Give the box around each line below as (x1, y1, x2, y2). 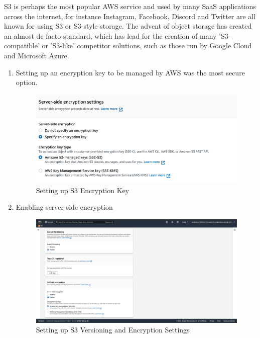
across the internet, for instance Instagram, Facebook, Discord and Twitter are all (4, 11, 256, 21)
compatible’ (4, 40, 40, 51)
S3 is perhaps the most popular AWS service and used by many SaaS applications (4, 1, 256, 11)
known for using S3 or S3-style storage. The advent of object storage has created (4, 21, 252, 31)
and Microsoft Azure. (4, 50, 69, 60)
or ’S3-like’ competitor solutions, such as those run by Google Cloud (42, 40, 252, 51)
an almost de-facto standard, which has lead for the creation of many (4, 30, 217, 41)
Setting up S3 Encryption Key (36, 185, 129, 195)
